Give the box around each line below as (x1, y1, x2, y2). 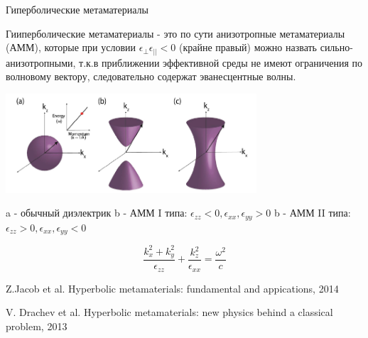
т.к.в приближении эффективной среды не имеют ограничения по (79, 55, 362, 70)
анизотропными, (6, 55, 76, 70)
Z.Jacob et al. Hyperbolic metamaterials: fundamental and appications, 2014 (6, 280, 339, 295)
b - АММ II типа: (274, 205, 351, 220)
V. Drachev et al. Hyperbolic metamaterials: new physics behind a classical (6, 305, 333, 320)
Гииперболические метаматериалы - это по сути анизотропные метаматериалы (6, 26, 345, 40)
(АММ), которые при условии (6, 40, 136, 55)
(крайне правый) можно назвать (179, 40, 318, 55)
